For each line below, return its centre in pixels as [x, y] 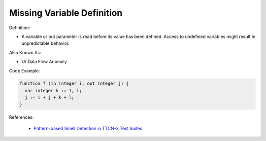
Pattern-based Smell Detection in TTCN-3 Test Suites [88, 129]
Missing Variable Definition [66, 13]
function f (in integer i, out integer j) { [74, 84]
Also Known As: [25, 52]
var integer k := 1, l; [53, 90]
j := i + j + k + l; [50, 98]
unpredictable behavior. [46, 43]
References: [21, 117]
